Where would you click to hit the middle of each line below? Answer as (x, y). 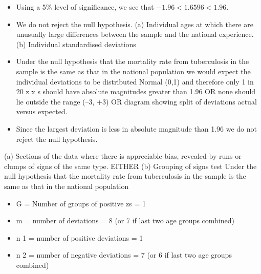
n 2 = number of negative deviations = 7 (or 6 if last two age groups (124, 255)
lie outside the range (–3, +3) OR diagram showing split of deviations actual (136, 101)
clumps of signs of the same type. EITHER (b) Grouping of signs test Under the (130, 166)
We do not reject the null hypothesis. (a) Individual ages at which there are (135, 24)
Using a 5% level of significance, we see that (85, 7)
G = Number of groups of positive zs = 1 (81, 203)
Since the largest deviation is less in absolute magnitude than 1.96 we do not (136, 128)
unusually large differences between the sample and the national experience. (135, 34)
